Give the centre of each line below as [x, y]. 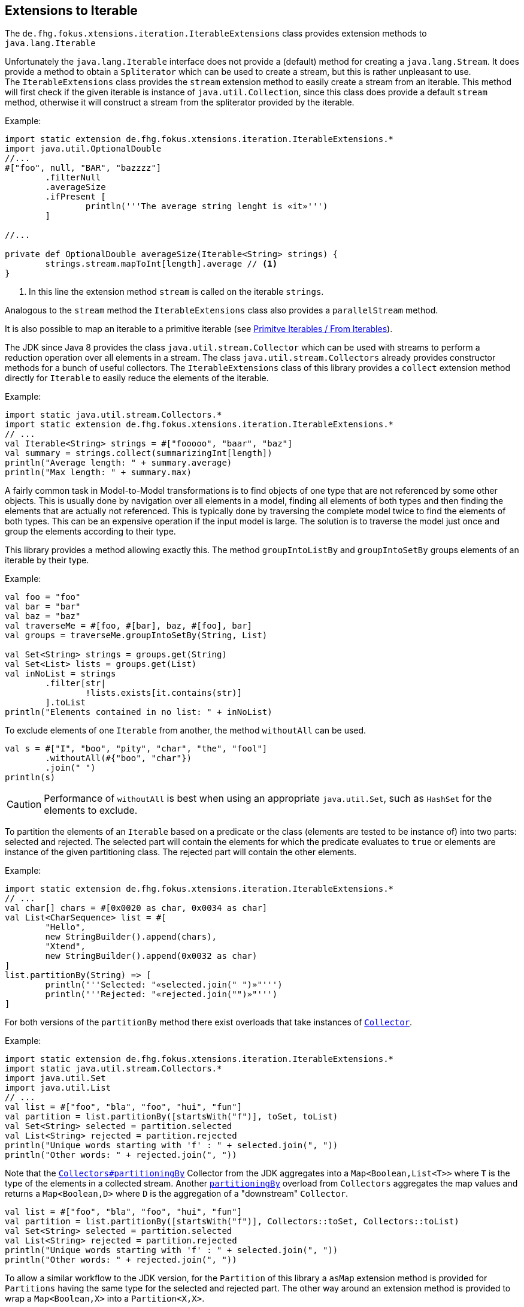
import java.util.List [58, 1088]
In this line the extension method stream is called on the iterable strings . [176, 292]
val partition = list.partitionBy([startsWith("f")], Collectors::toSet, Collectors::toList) [232, 1222]
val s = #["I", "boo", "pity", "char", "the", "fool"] [136, 749]
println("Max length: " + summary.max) [98, 473]
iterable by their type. [47, 560]
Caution [24, 805]
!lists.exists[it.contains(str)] [164, 693]
